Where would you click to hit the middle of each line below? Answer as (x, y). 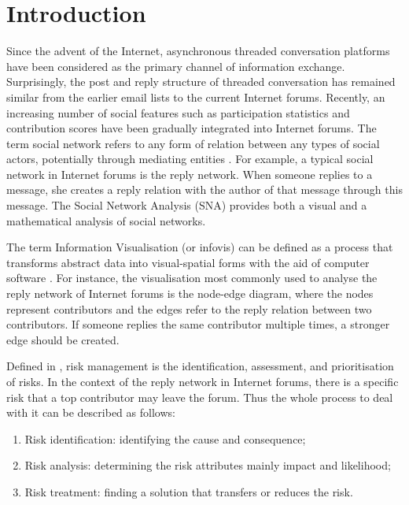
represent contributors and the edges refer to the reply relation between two (189, 308)
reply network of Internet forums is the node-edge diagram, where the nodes (190, 293)
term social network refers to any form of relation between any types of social (193, 143)
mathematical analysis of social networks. (106, 220)
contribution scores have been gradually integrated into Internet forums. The (192, 128)
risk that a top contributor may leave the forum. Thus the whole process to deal (200, 397)
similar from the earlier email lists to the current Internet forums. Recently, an (196, 97)
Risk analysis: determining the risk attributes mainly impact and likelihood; (208, 465)
